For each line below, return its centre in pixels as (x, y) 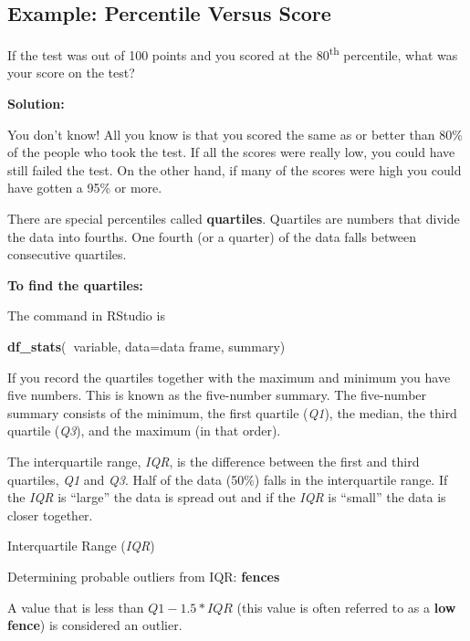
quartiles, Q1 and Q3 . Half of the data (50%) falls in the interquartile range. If (228, 479)
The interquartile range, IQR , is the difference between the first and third (214, 461)
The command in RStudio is (86, 315)
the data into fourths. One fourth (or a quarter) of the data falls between (212, 236)
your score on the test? (71, 73)
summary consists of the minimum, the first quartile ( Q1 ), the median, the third (232, 412)
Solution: (36, 104)
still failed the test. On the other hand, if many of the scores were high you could (235, 169)
